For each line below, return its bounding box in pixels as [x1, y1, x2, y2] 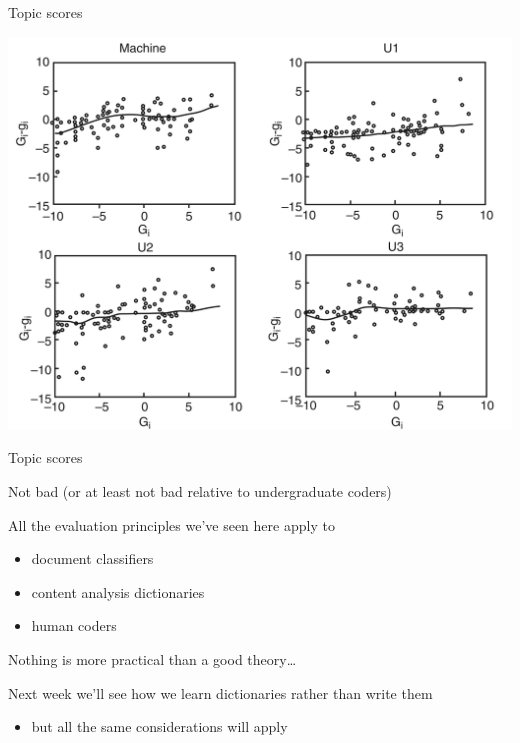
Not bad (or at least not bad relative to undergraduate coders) [8, 481, 392, 502]
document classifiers [31, 548, 154, 569]
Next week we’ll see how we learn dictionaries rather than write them [8, 682, 433, 703]
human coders [31, 615, 117, 636]
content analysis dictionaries [31, 581, 205, 602]
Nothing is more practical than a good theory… [8, 649, 297, 669]
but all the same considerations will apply [31, 716, 288, 737]
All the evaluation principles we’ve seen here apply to [8, 514, 335, 535]
